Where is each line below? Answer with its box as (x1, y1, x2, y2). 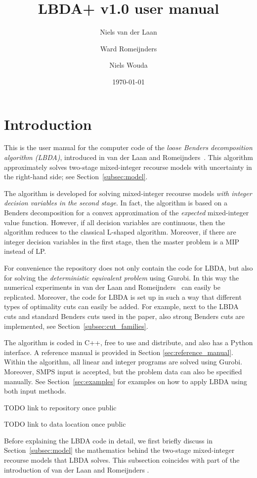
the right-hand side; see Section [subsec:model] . (4, 171, 148, 182)
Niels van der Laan (100, 27, 157, 37)
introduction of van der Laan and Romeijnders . (4, 464, 149, 475)
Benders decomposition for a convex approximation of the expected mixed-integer (4, 207, 249, 217)
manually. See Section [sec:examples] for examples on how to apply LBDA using (4, 376, 247, 386)
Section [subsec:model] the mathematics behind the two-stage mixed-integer (4, 445, 235, 455)
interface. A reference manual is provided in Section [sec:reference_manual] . (4, 347, 233, 357)
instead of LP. (4, 246, 46, 256)
